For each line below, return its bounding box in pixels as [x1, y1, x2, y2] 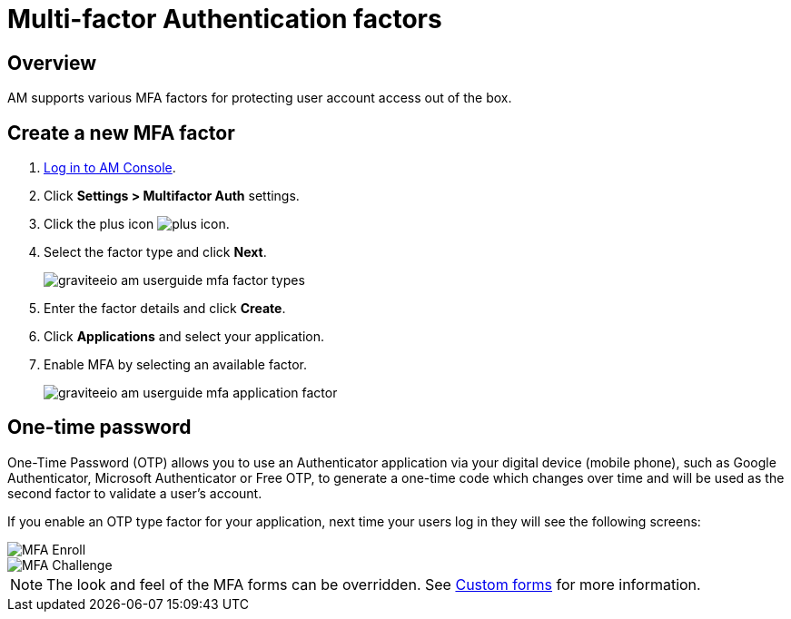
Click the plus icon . [44, 216, 230, 232]
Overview [7, 51, 97, 74]
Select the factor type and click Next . [44, 244, 267, 260]
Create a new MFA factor [7, 121, 235, 144]
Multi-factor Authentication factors [7, 4, 442, 34]
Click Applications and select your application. [44, 329, 325, 345]
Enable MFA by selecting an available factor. [44, 357, 308, 373]
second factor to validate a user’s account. [7, 485, 262, 501]
